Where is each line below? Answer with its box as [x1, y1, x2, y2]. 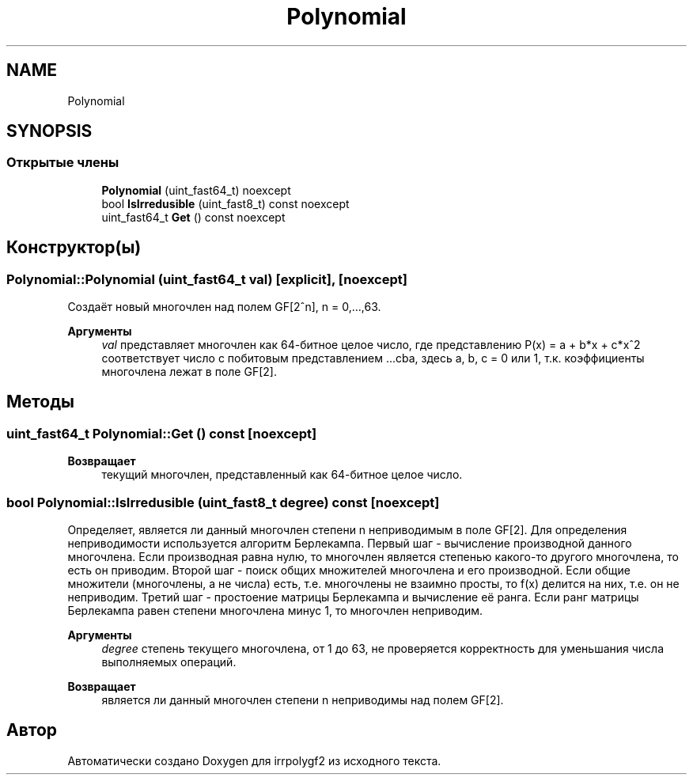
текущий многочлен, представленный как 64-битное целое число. [101, 468, 463, 482]
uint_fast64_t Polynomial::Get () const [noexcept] [6, 425, 317, 442]
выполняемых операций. [101, 655, 237, 669]
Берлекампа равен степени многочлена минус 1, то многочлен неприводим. [67, 604, 483, 617]
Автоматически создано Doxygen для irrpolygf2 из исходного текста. [67, 753, 441, 768]
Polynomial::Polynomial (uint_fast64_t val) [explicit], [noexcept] [6, 271, 407, 287]
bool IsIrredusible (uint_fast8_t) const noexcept [101, 196, 350, 210]
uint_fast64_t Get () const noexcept [101, 210, 286, 224]
